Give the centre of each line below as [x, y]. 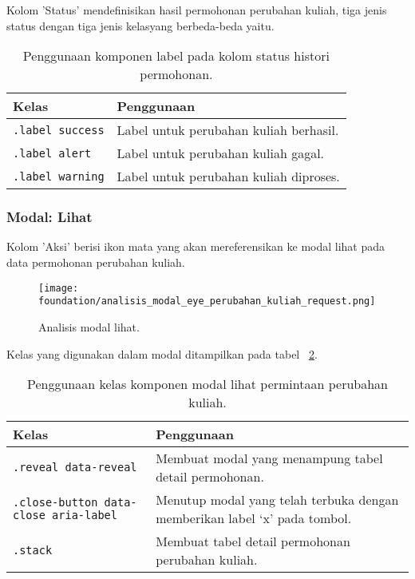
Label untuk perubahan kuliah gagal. [221, 153]
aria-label [85, 516]
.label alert [52, 153]
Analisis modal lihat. [89, 326]
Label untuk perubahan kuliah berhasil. [228, 130]
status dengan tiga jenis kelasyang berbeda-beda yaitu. [140, 25]
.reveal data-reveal [75, 468]
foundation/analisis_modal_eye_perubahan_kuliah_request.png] [207, 301]
